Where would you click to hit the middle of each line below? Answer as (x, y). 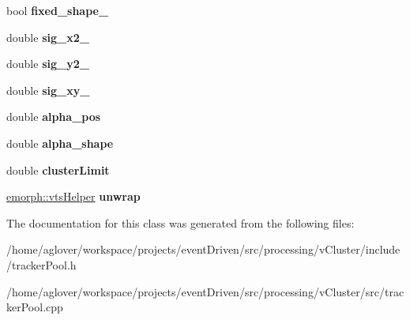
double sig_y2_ (48, 64)
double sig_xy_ (48, 90)
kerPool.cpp (35, 307)
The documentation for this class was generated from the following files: (181, 222)
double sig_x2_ (48, 37)
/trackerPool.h (41, 264)
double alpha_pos (54, 117)
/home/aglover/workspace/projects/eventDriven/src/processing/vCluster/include (203, 249)
